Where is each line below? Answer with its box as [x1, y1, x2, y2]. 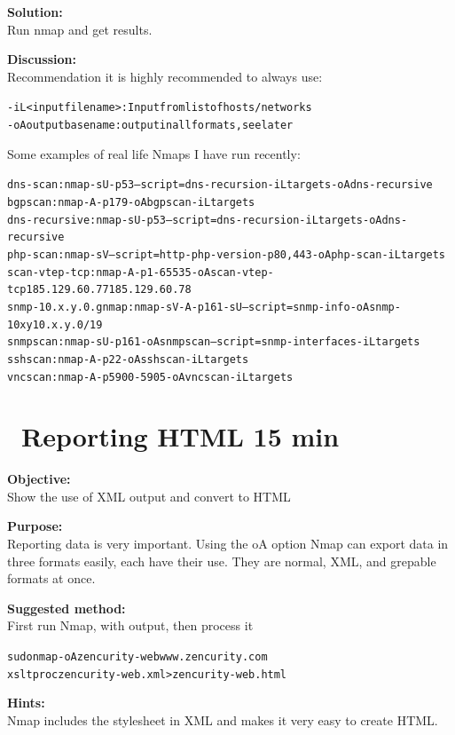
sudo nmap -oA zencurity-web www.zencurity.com [7, 651, 268, 664]
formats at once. [7, 569, 96, 588]
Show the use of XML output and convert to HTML [7, 486, 291, 505]
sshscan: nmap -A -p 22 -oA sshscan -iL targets [7, 352, 249, 366]
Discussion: [7, 50, 76, 68]
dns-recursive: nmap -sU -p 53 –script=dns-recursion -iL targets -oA [7, 213, 382, 226]
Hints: [7, 693, 45, 712]
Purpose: [7, 517, 63, 535]
